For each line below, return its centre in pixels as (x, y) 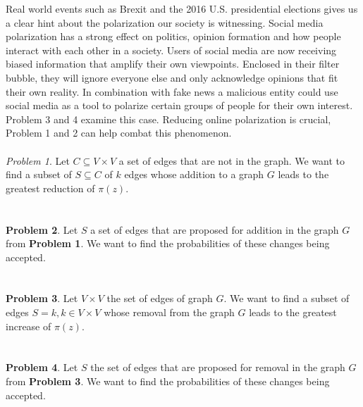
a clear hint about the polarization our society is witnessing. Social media (165, 22)
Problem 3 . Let (42, 298)
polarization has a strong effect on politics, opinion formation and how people (173, 36)
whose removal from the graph (169, 312)
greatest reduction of (50, 188)
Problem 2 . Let (42, 229)
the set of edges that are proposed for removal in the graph (218, 367)
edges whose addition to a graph (194, 174)
